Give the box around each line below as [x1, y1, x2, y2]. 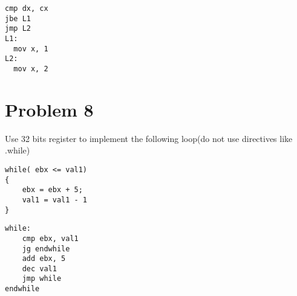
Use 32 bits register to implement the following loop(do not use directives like [5, 132, 293, 144]
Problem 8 [5, 97, 94, 121]
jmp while [22, 274, 62, 283]
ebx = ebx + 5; [22, 185, 83, 195]
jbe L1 [5, 14, 31, 23]
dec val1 [22, 264, 57, 273]
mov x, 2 [13, 64, 48, 73]
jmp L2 [5, 24, 31, 33]
